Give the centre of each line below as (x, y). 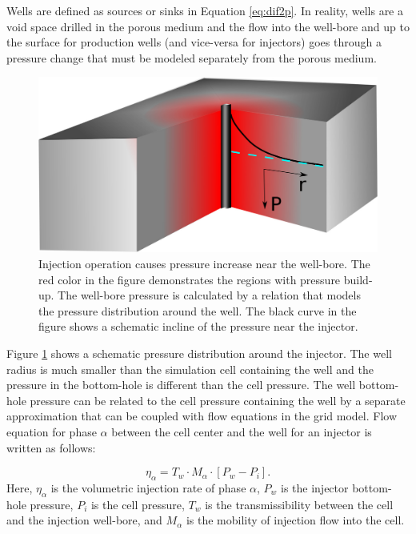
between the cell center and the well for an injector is (242, 431)
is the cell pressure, (138, 504)
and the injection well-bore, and (84, 520)
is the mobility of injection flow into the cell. (295, 520)
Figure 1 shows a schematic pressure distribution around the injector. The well (199, 353)
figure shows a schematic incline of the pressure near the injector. (198, 326)
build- (358, 279)
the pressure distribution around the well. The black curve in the (198, 310)
